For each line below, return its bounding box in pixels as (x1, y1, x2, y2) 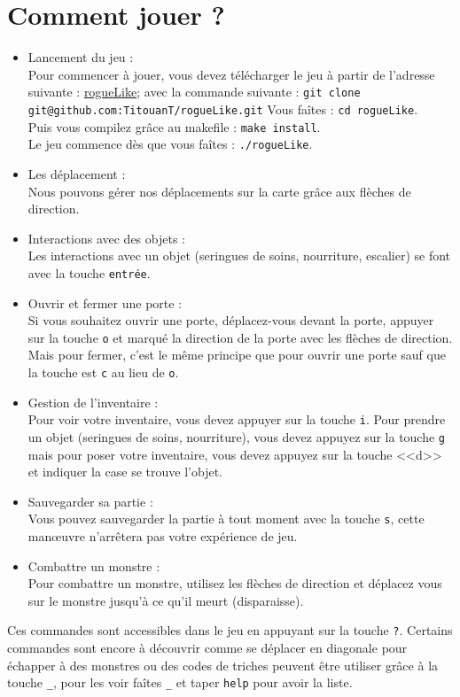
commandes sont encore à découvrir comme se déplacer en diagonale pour (7, 639, 408, 657)
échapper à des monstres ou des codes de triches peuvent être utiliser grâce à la (7, 655, 439, 674)
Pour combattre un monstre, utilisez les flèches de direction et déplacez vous (27, 574, 442, 592)
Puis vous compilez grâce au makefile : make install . (27, 117, 321, 136)
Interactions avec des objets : (27, 228, 185, 247)
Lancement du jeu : (27, 48, 134, 66)
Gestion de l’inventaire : (27, 392, 159, 411)
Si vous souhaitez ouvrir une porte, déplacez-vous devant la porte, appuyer (27, 311, 434, 329)
